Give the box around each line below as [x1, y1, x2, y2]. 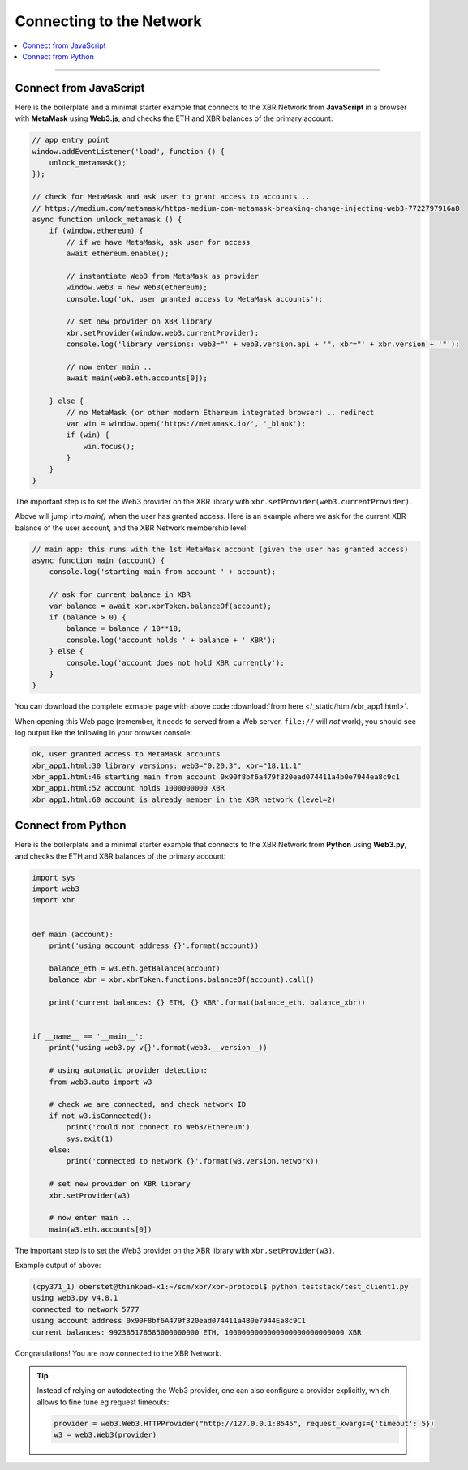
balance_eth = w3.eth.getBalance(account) [49, 963, 221, 973]
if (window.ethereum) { [49, 226, 144, 235]
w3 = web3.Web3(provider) [54, 1430, 157, 1439]
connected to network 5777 [32, 1305, 140, 1314]
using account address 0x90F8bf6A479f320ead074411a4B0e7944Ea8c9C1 [32, 1316, 307, 1326]
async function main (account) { [32, 556, 165, 565]
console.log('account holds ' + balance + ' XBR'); [66, 635, 277, 645]
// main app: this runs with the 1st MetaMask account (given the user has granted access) [32, 544, 409, 554]
